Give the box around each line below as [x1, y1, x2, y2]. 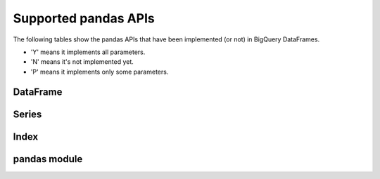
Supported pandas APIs [13, 11, 155, 26]
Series [13, 108, 42, 120]
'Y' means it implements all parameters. [30, 48, 146, 56]
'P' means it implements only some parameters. [30, 67, 169, 76]
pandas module [13, 153, 83, 165]
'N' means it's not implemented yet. [30, 58, 134, 66]
